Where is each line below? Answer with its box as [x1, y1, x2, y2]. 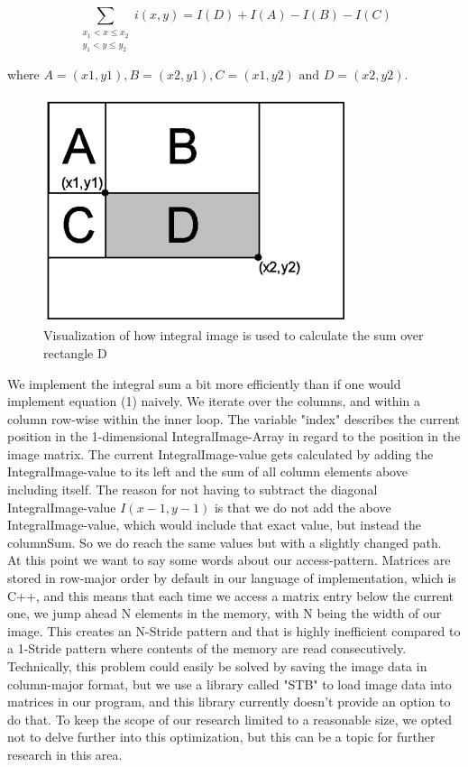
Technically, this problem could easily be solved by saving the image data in [7, 657, 427, 675]
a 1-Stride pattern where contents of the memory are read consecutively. [7, 639, 407, 658]
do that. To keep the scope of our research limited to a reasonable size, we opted [7, 709, 453, 728]
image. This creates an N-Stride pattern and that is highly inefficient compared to [7, 621, 461, 640]
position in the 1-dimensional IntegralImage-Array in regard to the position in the [7, 427, 461, 446]
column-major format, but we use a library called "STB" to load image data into [7, 674, 452, 693]
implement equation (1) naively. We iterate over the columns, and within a [7, 392, 420, 411]
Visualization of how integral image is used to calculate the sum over [43, 326, 424, 345]
